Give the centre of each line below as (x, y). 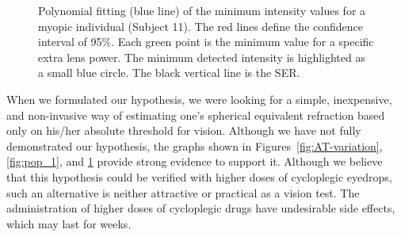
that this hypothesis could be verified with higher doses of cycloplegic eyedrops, (199, 176)
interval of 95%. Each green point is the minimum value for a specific (206, 42)
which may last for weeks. (69, 223)
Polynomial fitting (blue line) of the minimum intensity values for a (202, 10)
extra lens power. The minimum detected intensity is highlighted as (202, 57)
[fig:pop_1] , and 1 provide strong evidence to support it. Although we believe (195, 161)
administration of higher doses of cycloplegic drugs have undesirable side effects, (201, 208)
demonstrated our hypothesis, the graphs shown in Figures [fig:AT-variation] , (195, 145)
